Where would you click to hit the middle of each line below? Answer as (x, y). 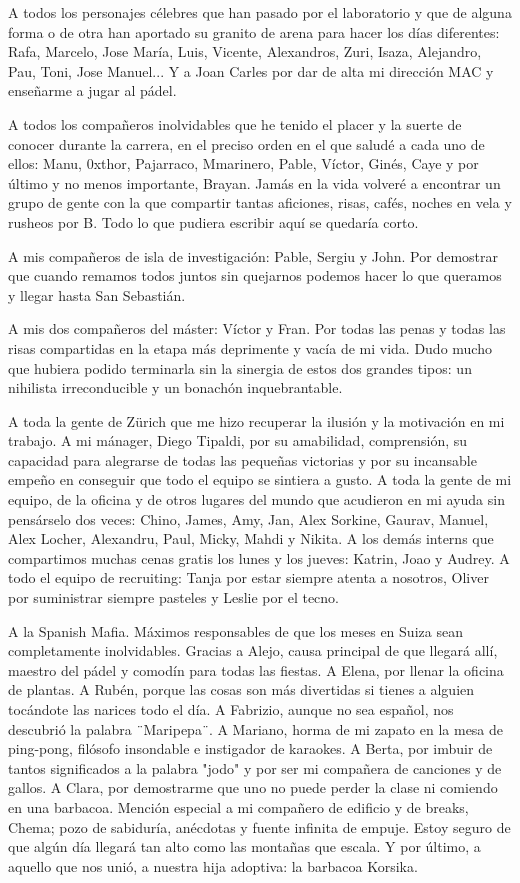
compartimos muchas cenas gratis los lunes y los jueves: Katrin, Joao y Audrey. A (259, 557)
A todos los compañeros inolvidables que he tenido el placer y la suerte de (235, 123)
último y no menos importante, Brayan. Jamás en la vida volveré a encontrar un (254, 182)
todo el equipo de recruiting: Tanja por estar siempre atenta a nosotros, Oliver (248, 577)
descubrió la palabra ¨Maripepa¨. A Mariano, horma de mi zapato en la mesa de (256, 728)
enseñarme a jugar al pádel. (92, 90)
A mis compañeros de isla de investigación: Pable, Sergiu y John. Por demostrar (253, 255)
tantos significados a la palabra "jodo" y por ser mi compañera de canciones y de (255, 767)
